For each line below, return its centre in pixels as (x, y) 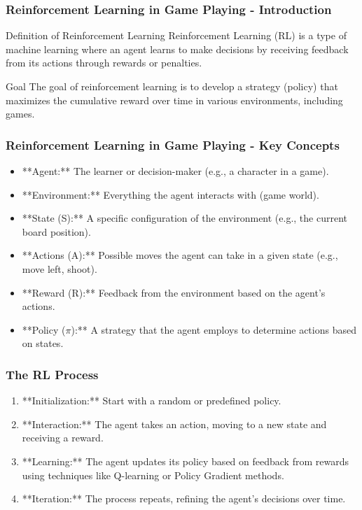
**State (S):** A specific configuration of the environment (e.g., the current (185, 218)
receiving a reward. (63, 438)
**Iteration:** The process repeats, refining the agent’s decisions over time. (184, 498)
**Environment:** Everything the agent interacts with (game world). (170, 194)
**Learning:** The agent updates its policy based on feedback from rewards (185, 461)
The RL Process (52, 374)
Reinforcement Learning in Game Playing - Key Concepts (173, 144)
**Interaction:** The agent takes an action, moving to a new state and (174, 424)
